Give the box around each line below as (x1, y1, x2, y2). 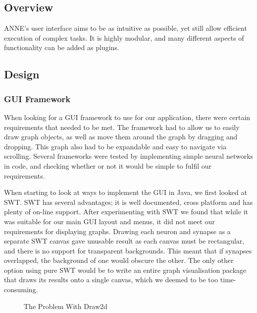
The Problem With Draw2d (24, 301, 107, 311)
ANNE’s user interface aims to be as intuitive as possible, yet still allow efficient (4, 23, 247, 33)
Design (4, 66, 40, 82)
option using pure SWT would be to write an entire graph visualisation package (4, 264, 247, 275)
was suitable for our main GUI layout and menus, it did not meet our (4, 216, 215, 226)
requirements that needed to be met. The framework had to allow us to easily (4, 122, 240, 132)
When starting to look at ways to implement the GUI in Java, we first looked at (4, 187, 247, 197)
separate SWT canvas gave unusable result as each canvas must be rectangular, (4, 236, 245, 246)
